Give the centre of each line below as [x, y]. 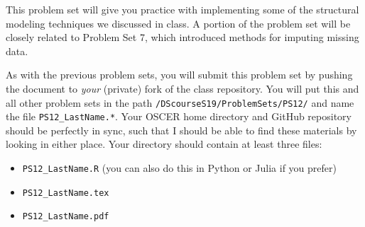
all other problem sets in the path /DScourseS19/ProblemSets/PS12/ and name [180, 102]
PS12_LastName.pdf [66, 217]
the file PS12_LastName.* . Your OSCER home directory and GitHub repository [179, 116]
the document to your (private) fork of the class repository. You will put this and [182, 88]
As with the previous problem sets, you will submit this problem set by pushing [179, 75]
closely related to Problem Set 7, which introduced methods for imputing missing [182, 37]
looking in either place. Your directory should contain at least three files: [164, 144]
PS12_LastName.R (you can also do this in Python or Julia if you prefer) [179, 168]
